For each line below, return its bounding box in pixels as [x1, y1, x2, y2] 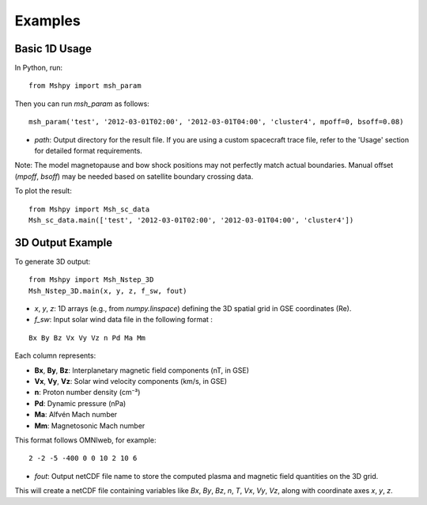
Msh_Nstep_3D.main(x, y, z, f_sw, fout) [28, 286, 187, 295]
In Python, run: [14, 63, 63, 73]
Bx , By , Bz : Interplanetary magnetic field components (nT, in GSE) [34, 365, 249, 375]
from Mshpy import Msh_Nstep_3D [28, 275, 154, 284]
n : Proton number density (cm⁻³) [34, 388, 141, 397]
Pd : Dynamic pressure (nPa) [34, 398, 127, 408]
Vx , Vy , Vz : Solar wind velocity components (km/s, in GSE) [34, 377, 228, 385]
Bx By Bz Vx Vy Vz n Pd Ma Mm [28, 333, 146, 342]
